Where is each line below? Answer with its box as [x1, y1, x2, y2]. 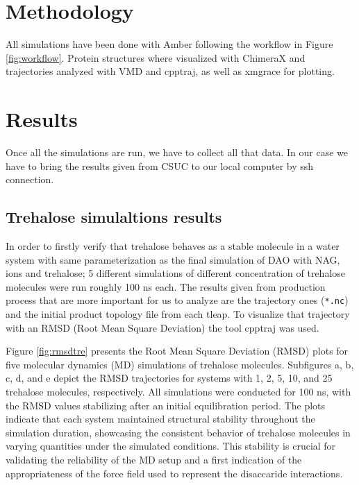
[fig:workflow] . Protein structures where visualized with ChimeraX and [6, 50, 306, 65]
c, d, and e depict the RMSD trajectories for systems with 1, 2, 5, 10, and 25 [6, 371, 333, 385]
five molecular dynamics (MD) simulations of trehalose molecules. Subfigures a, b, [6, 357, 354, 371]
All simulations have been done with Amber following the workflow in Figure [6, 37, 333, 51]
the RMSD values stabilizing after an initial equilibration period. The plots [6, 398, 326, 412]
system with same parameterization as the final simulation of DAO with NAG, [6, 252, 340, 266]
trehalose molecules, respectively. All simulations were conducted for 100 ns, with [6, 384, 351, 399]
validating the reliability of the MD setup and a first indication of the [6, 452, 302, 466]
